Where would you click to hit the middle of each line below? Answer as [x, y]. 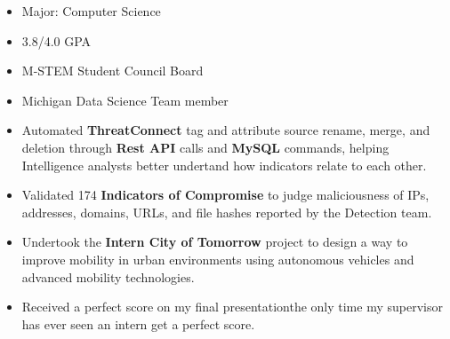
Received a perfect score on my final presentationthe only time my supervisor [232, 307]
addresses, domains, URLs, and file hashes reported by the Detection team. [227, 212]
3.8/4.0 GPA [56, 40]
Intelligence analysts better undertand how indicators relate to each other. [224, 165]
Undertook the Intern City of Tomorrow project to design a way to [215, 242]
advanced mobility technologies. [108, 276]
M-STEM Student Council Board [112, 71]
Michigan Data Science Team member [125, 100]
